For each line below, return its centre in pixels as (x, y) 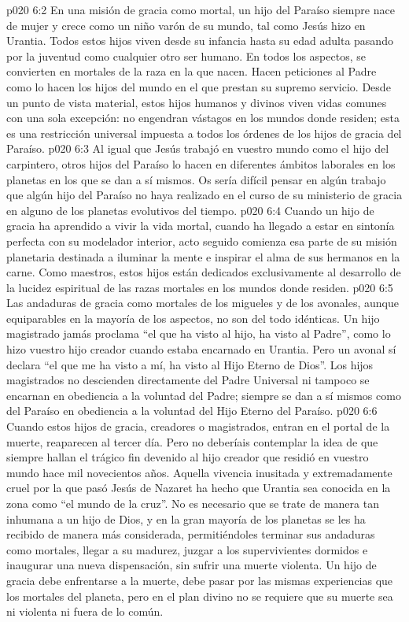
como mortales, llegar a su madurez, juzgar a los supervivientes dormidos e (187, 549)
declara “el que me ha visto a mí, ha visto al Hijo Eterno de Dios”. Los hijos (190, 364)
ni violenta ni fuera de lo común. (85, 611)
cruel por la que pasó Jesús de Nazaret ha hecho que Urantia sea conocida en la (199, 488)
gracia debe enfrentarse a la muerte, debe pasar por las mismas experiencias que (200, 580)
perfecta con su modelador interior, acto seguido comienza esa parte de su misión (202, 241)
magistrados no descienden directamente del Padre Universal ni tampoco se (188, 380)
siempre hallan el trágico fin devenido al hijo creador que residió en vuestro (188, 457)
